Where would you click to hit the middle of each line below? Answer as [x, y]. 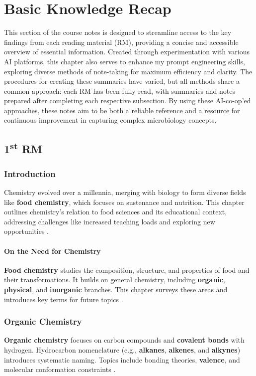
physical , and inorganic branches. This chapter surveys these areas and [116, 289]
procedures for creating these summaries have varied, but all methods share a [122, 81]
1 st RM [23, 148]
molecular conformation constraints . [60, 369]
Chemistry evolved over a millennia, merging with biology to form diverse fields [125, 192]
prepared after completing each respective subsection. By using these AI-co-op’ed [128, 100]
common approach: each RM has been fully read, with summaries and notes [120, 91]
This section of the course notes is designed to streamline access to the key [118, 32]
